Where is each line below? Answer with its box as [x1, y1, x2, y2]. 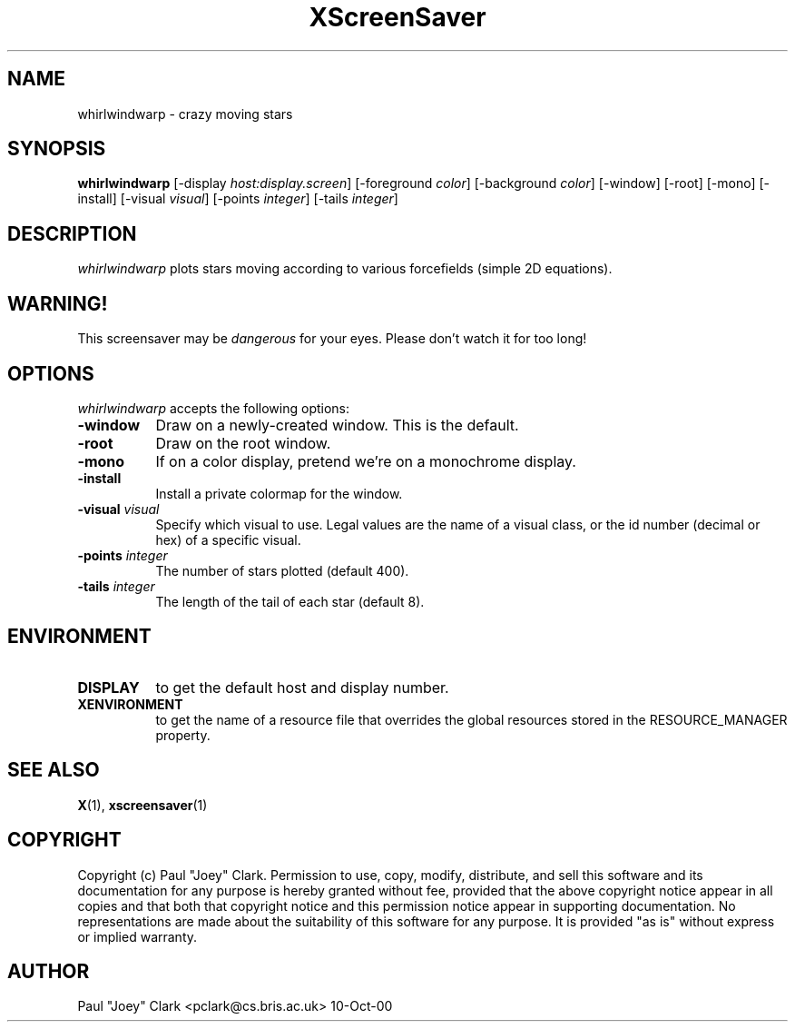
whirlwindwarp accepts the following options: [77, 400, 350, 416]
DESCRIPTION [7, 222, 137, 245]
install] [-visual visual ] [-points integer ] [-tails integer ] [77, 191, 398, 207]
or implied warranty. [77, 928, 198, 945]
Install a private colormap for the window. [155, 485, 403, 501]
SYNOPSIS [7, 137, 106, 161]
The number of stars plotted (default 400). [155, 562, 409, 579]
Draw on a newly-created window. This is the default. [155, 415, 519, 434]
